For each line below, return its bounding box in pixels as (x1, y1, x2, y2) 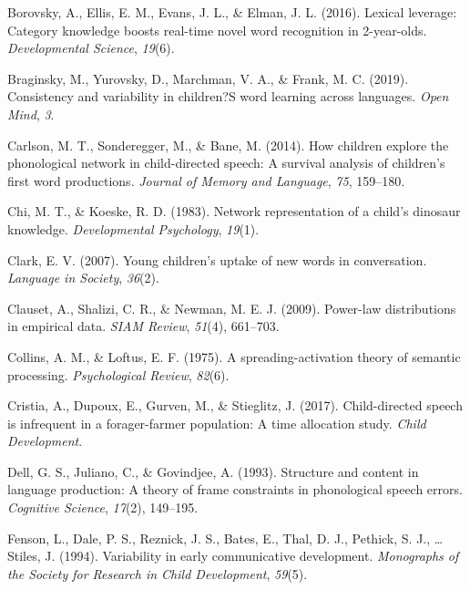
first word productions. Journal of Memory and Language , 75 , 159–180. (7, 171, 405, 190)
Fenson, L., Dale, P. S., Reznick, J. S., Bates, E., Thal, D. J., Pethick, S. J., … (7, 528, 444, 547)
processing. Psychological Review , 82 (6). (7, 365, 230, 384)
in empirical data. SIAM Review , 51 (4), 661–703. (7, 316, 280, 336)
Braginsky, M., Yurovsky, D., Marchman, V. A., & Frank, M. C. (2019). (7, 68, 409, 88)
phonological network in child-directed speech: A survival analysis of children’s (7, 153, 445, 172)
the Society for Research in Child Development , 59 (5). (7, 564, 308, 583)
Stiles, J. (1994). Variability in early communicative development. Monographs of (7, 546, 459, 565)
